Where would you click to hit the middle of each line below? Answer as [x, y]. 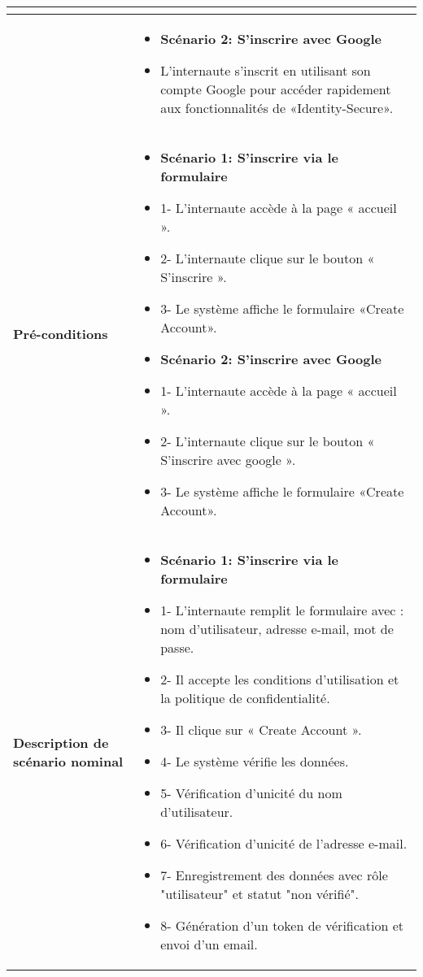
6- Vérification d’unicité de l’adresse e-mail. [284, 843]
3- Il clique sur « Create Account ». [261, 729]
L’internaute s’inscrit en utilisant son [266, 70]
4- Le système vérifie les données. [255, 761]
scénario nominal [68, 761]
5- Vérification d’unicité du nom [251, 793]
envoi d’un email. [209, 944]
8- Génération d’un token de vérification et [282, 925]
